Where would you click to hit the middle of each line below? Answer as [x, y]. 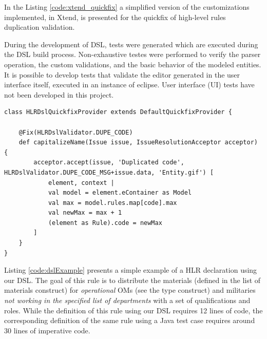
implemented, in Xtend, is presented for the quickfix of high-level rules [115, 17]
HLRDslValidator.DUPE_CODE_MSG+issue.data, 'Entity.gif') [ [109, 172]
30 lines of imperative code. [47, 330]
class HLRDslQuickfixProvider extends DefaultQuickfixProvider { [118, 112]
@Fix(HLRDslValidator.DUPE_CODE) [76, 132]
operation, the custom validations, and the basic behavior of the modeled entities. [133, 64]
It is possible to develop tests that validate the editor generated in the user [122, 74]
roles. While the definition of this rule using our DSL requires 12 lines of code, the [133, 310]
